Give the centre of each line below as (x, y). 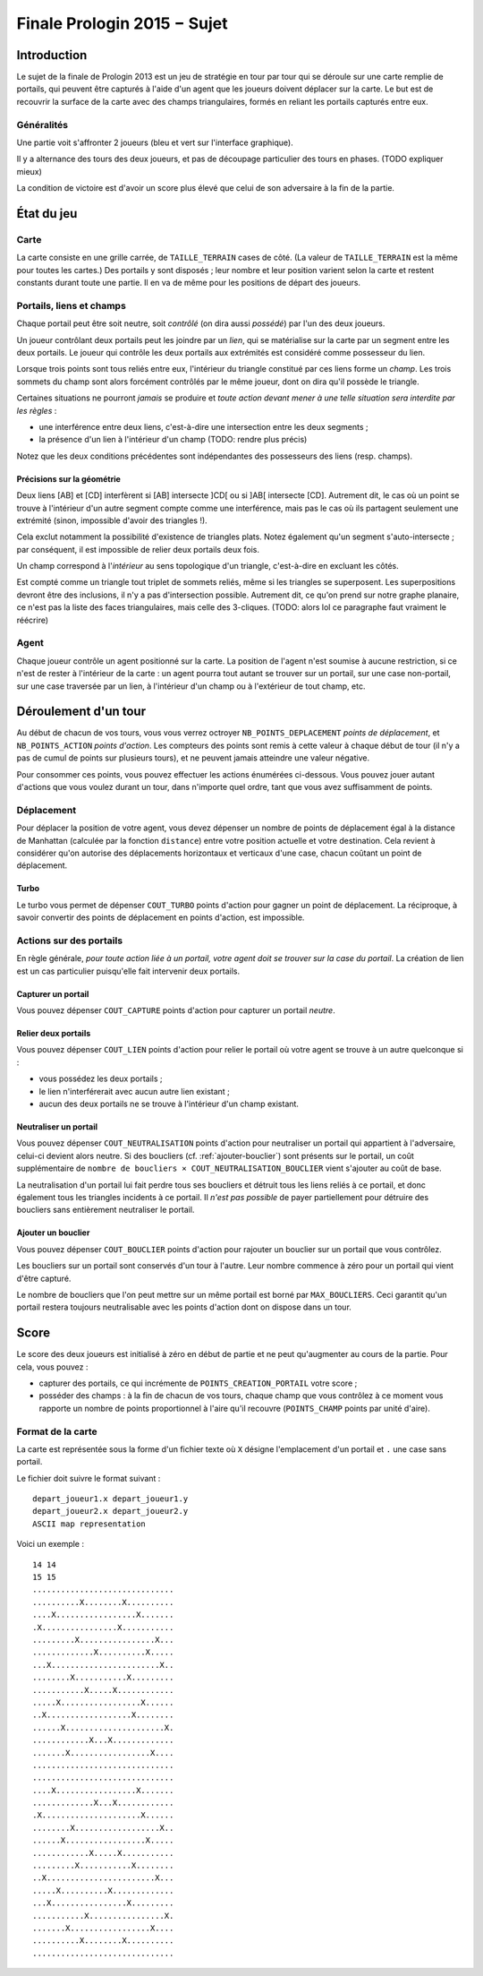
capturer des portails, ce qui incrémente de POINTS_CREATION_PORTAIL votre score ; (198, 1383)
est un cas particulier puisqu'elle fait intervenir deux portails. (128, 971)
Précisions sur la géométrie (68, 478)
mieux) (29, 171)
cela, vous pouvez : (52, 1367)
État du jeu (47, 214)
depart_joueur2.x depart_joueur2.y (110, 1511)
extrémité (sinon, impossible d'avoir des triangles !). (112, 520)
